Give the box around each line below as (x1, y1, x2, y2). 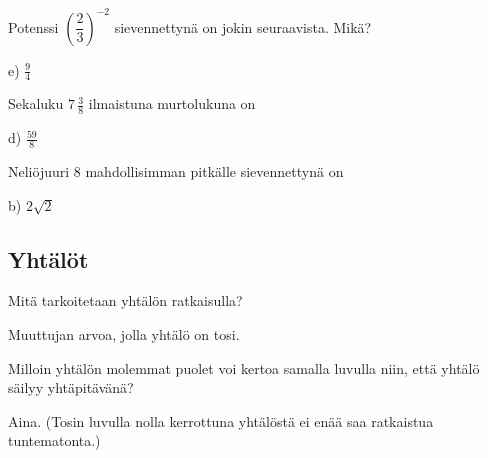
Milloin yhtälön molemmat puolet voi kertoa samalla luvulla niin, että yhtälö (8, 357, 480, 378)
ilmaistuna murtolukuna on (88, 93, 256, 114)
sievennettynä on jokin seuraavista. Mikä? (114, 16, 372, 37)
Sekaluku (8, 93, 64, 114)
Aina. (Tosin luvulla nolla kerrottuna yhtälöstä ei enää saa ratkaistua (8, 410, 434, 431)
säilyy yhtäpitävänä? (8, 377, 134, 398)
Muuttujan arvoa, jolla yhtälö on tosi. (8, 323, 240, 344)
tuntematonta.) (8, 430, 101, 451)
